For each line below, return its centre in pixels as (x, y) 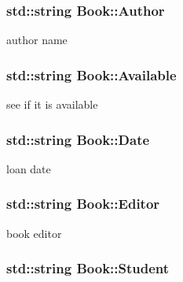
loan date (29, 168)
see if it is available (52, 104)
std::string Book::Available (91, 74)
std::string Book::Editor (83, 204)
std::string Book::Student (88, 268)
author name (37, 40)
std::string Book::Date (78, 139)
